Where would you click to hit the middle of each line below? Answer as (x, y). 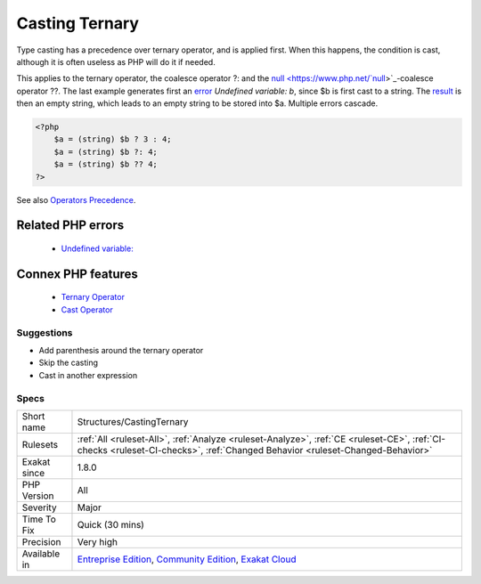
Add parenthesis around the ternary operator (121, 350)
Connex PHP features (77, 274)
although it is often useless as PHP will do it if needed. (116, 61)
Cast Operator (87, 309)
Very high (97, 541)
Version (38, 496)
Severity (39, 507)
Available (41, 554)
